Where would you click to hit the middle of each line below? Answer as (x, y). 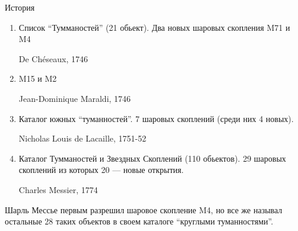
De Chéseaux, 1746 (53, 58)
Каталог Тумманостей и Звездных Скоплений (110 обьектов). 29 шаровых (152, 158)
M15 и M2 (38, 78)
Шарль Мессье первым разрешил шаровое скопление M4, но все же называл (144, 209)
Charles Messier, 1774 (58, 189)
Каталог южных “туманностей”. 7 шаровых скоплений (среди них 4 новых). (156, 118)
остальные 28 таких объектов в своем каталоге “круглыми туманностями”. (139, 221)
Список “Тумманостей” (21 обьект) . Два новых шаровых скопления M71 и (154, 27)
